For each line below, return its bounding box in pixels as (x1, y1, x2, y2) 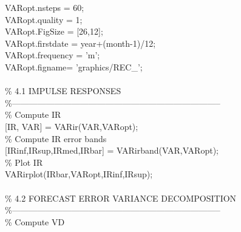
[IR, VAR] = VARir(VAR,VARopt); (5, 120, 138, 132)
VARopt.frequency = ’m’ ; (5, 49, 100, 61)
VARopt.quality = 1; (5, 13, 83, 26)
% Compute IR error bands (5, 132, 107, 145)
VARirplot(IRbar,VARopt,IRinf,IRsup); (5, 168, 153, 180)
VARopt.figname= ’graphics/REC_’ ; (5, 60, 143, 73)
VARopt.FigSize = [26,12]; (5, 25, 103, 38)
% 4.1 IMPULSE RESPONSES (5, 84, 121, 97)
